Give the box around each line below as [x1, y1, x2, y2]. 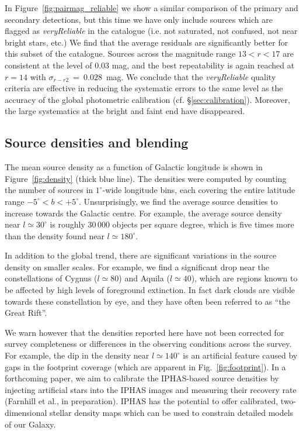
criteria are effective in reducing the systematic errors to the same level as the [5, 82, 283, 94]
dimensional [5, 407, 47, 419]
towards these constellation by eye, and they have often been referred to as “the [5, 295, 290, 307]
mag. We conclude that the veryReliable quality [106, 70, 276, 82]
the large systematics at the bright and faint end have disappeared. [5, 105, 245, 117]
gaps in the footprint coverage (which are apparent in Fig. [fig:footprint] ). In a [5, 360, 286, 373]
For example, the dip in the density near [5, 349, 149, 361]
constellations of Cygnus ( [5, 272, 97, 284]
